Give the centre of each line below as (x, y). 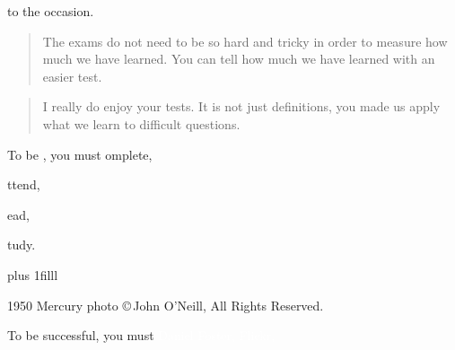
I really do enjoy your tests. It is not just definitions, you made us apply (241, 106)
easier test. (72, 76)
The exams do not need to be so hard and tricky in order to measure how (245, 41)
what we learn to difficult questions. (141, 123)
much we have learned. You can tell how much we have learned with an (239, 59)
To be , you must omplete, (80, 154)
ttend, (24, 184)
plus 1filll (33, 274)
